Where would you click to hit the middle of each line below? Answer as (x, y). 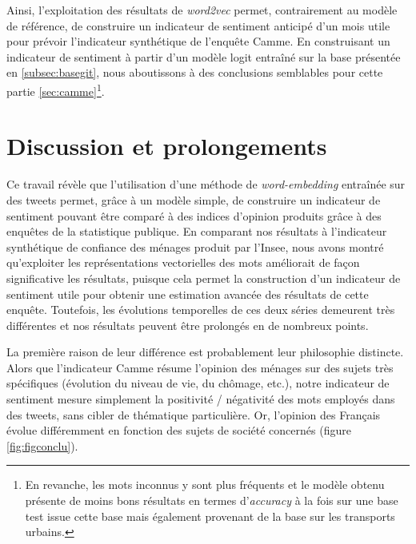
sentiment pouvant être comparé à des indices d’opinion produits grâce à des (194, 215)
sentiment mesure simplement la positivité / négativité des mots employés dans (201, 399)
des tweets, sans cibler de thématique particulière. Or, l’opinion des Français (194, 414)
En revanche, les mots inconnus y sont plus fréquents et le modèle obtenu (205, 484)
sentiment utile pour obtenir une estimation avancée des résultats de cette (188, 294)
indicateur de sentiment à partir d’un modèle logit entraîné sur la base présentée (204, 56)
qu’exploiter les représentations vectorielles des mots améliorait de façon (183, 262)
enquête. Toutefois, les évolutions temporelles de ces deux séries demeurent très (201, 310)
